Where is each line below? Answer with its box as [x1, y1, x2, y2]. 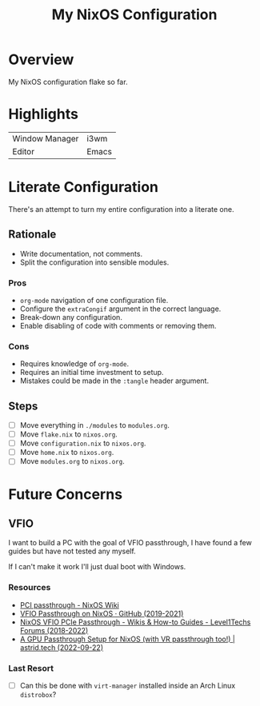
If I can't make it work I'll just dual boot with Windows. [8, 562, 186, 572]
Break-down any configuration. [19, 312, 122, 321]
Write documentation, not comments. [19, 249, 142, 258]
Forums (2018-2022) [19, 625, 89, 635]
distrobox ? [19, 690, 57, 699]
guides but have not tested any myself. [8, 546, 136, 556]
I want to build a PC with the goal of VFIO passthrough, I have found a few [8, 538, 252, 548]
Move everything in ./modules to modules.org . [19, 421, 170, 430]
